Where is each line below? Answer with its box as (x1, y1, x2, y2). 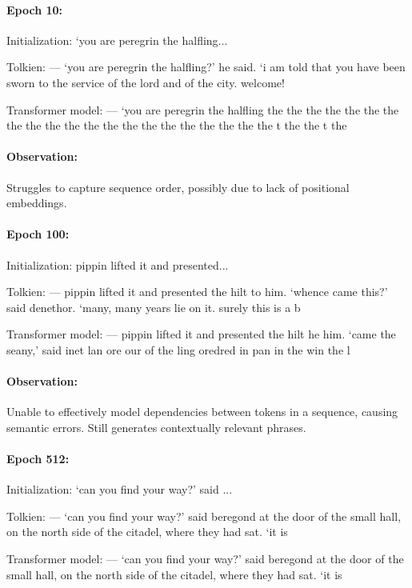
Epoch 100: (6, 226, 70, 242)
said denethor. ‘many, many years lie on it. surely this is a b (6, 298, 301, 315)
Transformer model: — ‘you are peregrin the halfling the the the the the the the (6, 101, 399, 118)
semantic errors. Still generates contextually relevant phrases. (6, 418, 306, 435)
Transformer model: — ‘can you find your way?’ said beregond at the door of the (6, 550, 404, 567)
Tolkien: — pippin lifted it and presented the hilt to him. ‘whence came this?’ (6, 283, 388, 300)
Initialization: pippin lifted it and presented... (6, 256, 229, 273)
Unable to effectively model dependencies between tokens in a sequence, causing (6, 403, 398, 420)
